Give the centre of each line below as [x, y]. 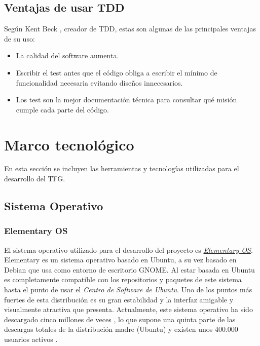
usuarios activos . [31, 339]
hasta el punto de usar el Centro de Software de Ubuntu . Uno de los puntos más [128, 290]
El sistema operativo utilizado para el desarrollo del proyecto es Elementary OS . [128, 249]
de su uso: [20, 38]
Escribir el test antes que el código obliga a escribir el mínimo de [117, 72]
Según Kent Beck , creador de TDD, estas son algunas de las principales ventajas [130, 29]
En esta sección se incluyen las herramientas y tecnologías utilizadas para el [122, 168]
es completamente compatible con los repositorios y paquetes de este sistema [123, 279]
